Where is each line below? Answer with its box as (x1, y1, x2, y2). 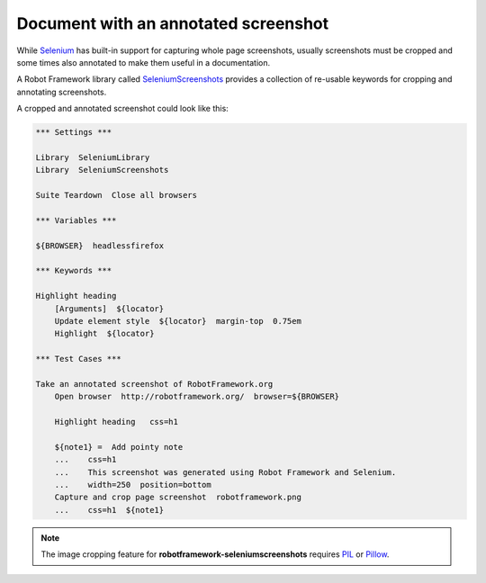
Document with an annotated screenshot (16, 13, 329, 33)
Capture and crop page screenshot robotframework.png (54, 492, 301, 503)
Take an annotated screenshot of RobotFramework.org (35, 379, 274, 389)
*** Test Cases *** (35, 354, 121, 364)
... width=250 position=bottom (54, 480, 211, 490)
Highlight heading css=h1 (54, 417, 179, 427)
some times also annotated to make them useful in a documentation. (16, 57, 270, 67)
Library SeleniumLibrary (35, 152, 150, 162)
